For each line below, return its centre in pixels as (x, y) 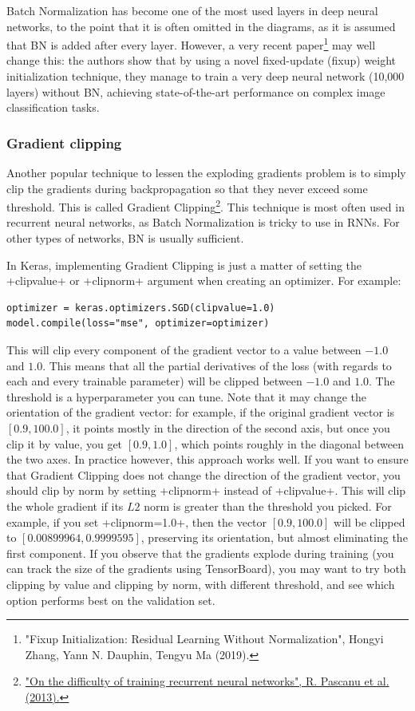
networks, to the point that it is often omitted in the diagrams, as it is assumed (201, 26)
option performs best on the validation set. (111, 600)
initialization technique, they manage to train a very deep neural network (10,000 (206, 76)
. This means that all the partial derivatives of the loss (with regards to (217, 365)
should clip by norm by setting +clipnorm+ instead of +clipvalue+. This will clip (206, 490)
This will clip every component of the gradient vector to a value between (184, 350)
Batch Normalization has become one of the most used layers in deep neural (192, 10)
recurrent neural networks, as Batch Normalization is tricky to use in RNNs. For (203, 222)
